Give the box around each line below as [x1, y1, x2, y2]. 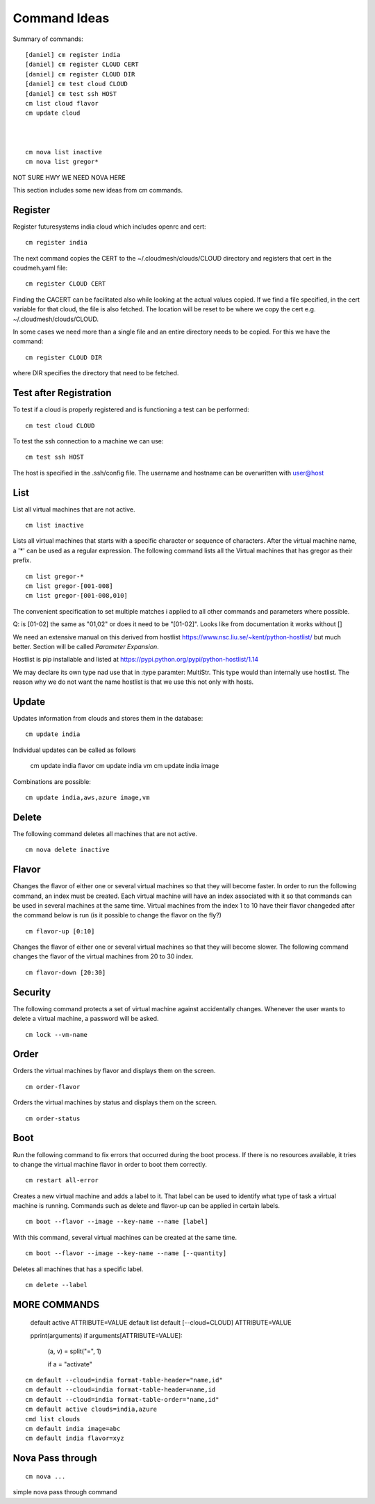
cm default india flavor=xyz [25, 1434, 124, 1442]
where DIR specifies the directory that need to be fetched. [12, 369, 179, 377]
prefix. [12, 556, 32, 564]
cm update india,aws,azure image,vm [25, 793, 150, 801]
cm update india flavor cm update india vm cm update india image [30, 762, 219, 770]
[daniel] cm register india [25, 51, 121, 58]
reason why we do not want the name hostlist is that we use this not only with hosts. [12, 678, 254, 686]
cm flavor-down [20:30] [25, 968, 106, 976]
